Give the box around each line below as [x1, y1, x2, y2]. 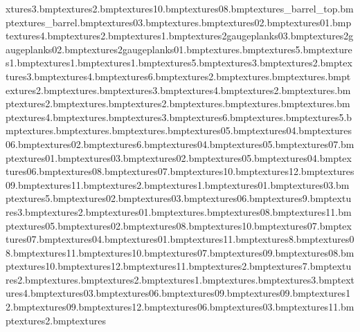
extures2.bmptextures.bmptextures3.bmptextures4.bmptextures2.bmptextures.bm [6, 82, 351, 97]
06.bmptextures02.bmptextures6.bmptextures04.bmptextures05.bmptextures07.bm [6, 136, 354, 151]
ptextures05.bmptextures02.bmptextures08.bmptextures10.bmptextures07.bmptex [6, 218, 352, 232]
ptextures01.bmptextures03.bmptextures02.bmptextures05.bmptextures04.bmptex [6, 150, 352, 165]
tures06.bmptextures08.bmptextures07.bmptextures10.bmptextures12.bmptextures [6, 164, 354, 178]
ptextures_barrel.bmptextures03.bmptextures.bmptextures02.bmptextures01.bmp [6, 15, 352, 29]
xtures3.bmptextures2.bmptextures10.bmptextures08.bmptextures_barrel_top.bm [6, 1, 354, 15]
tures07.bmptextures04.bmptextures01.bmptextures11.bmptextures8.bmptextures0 [6, 232, 354, 246]
